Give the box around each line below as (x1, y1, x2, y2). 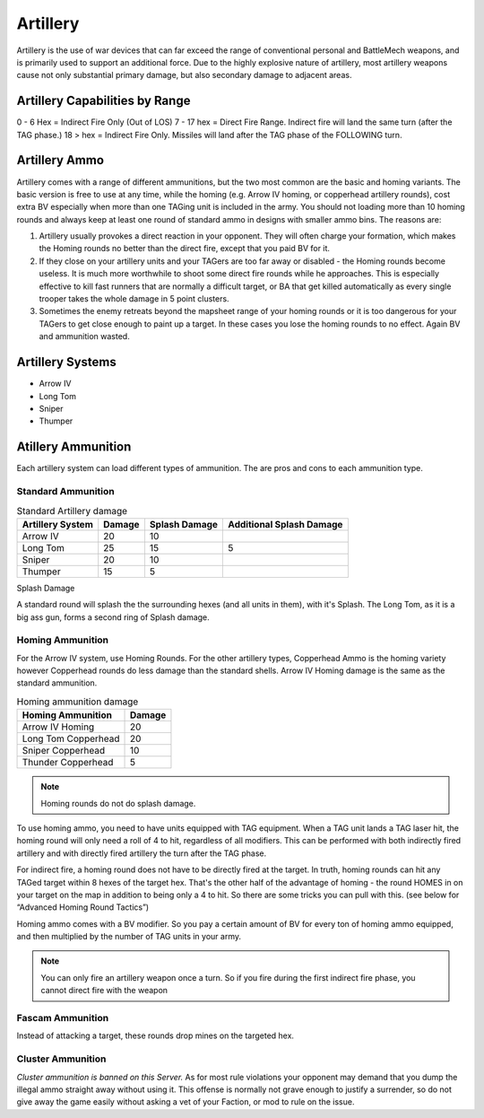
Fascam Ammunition (16, 1012, 109, 1025)
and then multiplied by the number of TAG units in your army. (16, 931, 242, 942)
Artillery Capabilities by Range (16, 93, 191, 109)
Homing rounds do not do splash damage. (40, 798, 196, 808)
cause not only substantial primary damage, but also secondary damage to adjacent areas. (16, 70, 352, 81)
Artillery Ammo (16, 153, 105, 168)
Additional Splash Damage (228, 518, 343, 530)
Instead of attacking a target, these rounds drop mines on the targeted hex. (16, 1030, 295, 1041)
